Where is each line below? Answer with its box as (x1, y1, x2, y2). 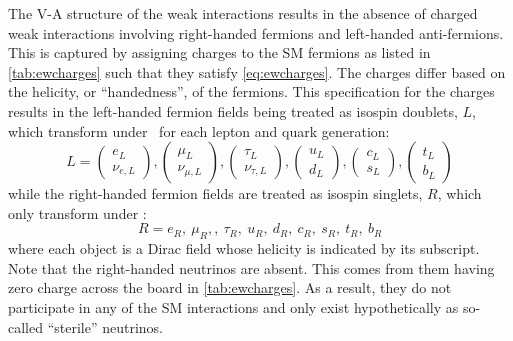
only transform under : (8, 202, 147, 223)
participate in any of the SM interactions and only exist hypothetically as (8, 296, 459, 317)
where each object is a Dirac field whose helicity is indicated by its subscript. (8, 238, 480, 259)
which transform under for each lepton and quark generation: (8, 120, 390, 141)
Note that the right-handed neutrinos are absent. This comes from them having (8, 257, 495, 278)
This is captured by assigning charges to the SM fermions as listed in (8, 42, 431, 63)
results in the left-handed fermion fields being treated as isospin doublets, (8, 100, 458, 121)
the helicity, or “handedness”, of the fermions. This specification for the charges (8, 81, 495, 102)
